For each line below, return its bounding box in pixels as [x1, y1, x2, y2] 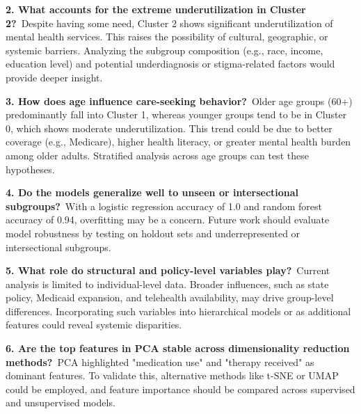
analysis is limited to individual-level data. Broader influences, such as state [6, 276, 329, 291]
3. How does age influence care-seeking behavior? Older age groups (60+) [6, 93, 353, 108]
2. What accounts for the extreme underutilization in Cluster [6, 2, 306, 16]
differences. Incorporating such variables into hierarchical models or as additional [6, 303, 351, 318]
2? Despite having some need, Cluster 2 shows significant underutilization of [6, 15, 333, 30]
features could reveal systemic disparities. [6, 317, 182, 332]
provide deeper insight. [6, 70, 103, 84]
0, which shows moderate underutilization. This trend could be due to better [6, 120, 332, 135]
